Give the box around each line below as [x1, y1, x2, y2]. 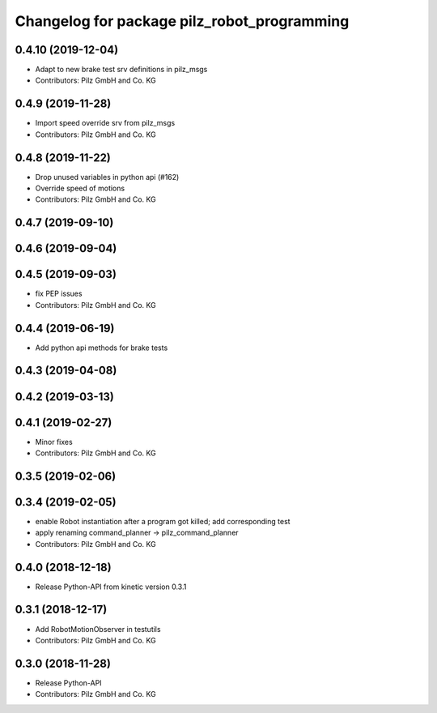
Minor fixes [35, 437, 73, 446]
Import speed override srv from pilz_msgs [35, 118, 176, 128]
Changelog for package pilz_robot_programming [15, 12, 350, 30]
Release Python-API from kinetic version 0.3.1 [35, 582, 187, 591]
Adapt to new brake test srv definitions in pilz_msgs [35, 65, 208, 75]
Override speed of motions [35, 183, 125, 194]
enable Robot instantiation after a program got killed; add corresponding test [35, 516, 291, 526]
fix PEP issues [35, 288, 83, 299]
